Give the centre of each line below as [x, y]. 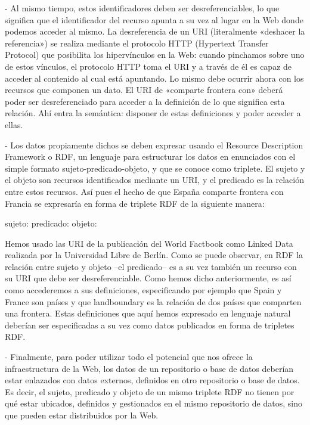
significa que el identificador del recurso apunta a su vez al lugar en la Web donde [154, 19]
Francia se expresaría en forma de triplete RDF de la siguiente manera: [135, 203]
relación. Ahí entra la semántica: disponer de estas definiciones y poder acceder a [153, 113]
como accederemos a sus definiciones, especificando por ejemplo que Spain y [143, 290]
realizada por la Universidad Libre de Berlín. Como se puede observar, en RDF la [154, 255]
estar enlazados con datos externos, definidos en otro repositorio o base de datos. [152, 380]
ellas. [14, 124]
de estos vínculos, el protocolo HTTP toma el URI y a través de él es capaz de [148, 66]
